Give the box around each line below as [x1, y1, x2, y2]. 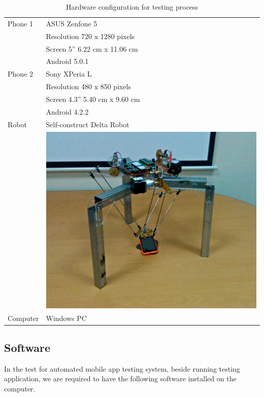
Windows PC [46, 312, 87, 323]
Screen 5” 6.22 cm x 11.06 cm [46, 43, 138, 54]
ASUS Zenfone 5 [46, 18, 97, 28]
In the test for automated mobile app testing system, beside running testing [4, 363, 240, 374]
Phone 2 [8, 68, 33, 79]
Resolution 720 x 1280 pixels [46, 30, 135, 41]
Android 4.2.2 [46, 106, 89, 117]
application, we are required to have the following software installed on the [4, 373, 237, 384]
